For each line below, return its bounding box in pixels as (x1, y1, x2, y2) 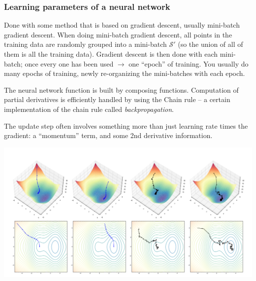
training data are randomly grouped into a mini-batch (4, 39, 167, 49)
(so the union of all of (178, 39, 243, 49)
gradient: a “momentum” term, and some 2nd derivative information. (4, 130, 213, 140)
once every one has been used (25, 58, 114, 69)
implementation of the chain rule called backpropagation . (4, 104, 174, 114)
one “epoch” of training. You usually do (128, 58, 249, 69)
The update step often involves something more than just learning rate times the (4, 120, 248, 131)
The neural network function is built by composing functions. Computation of (4, 84, 239, 95)
